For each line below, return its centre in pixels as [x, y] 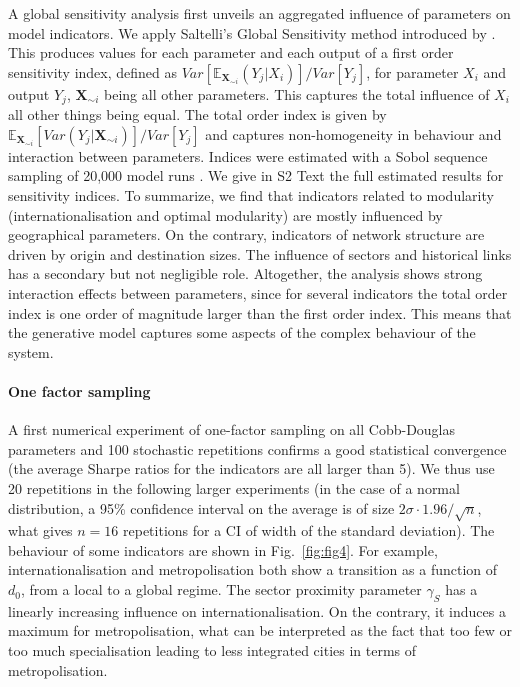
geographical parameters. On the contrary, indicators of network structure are [246, 234]
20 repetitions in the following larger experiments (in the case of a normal [234, 487]
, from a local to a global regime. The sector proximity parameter [221, 589]
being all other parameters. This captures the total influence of [297, 93]
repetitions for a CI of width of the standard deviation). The [309, 530]
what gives [40, 530]
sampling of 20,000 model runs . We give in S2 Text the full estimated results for [256, 175]
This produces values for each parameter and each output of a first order [231, 52]
